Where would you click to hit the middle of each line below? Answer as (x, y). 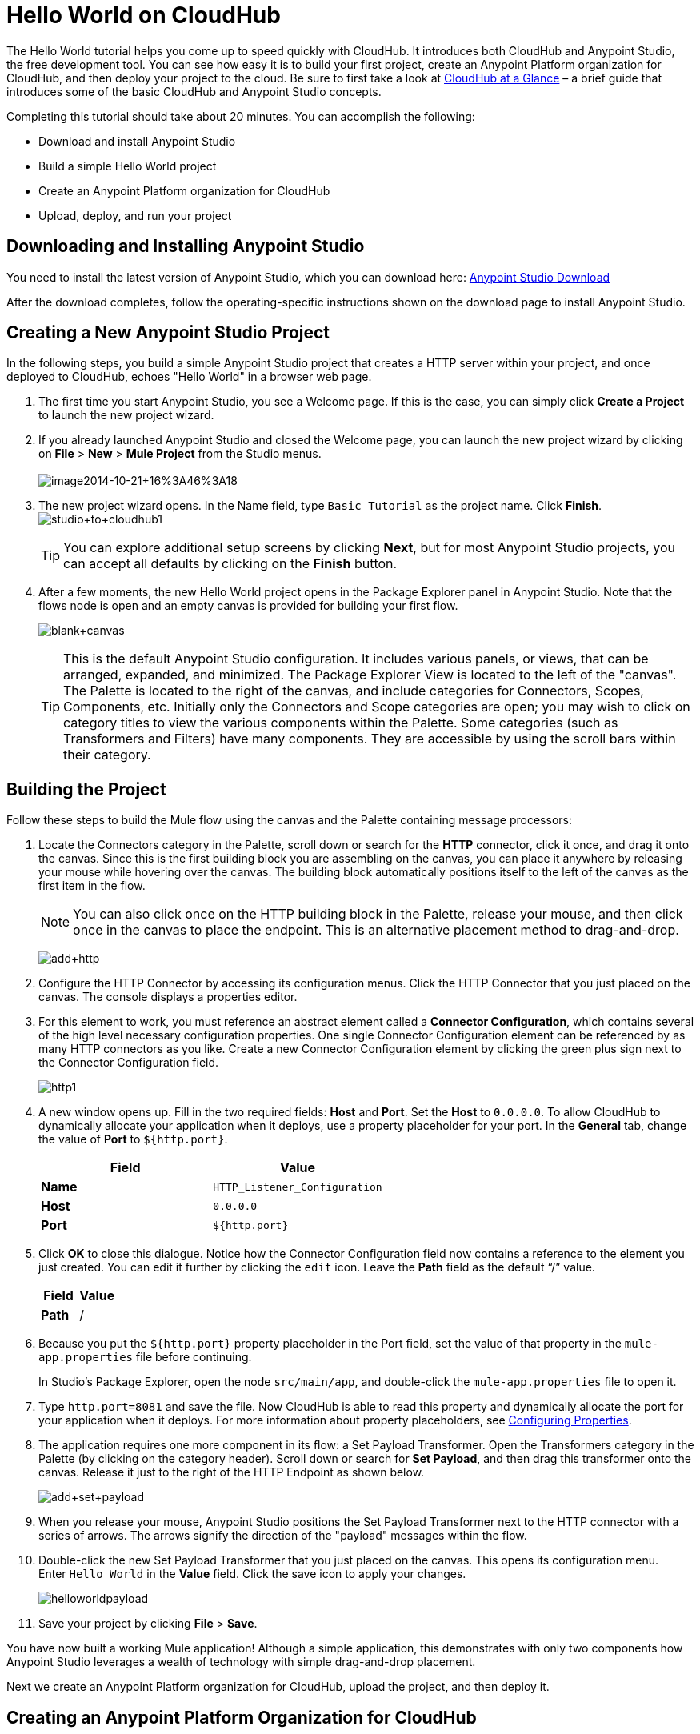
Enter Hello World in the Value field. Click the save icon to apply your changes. (252, 1574)
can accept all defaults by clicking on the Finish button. (230, 564)
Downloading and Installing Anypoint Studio (186, 246)
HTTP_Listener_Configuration (298, 1187)
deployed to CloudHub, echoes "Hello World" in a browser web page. (189, 377)
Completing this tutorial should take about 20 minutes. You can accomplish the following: (241, 116)
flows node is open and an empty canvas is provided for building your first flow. (248, 606)
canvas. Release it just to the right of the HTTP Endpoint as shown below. (232, 1472)
